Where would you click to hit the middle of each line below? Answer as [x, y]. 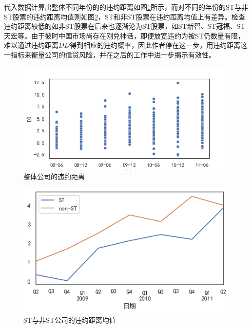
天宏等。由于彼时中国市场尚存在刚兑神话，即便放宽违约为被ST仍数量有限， [124, 35]
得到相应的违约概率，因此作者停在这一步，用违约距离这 [159, 45]
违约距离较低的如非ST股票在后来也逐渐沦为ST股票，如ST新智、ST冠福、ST [125, 26]
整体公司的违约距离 [54, 176]
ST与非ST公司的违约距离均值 [70, 319]
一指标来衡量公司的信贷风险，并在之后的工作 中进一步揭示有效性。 [110, 54]
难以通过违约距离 [31, 45]
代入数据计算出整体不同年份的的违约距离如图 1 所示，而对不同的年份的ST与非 [126, 7]
